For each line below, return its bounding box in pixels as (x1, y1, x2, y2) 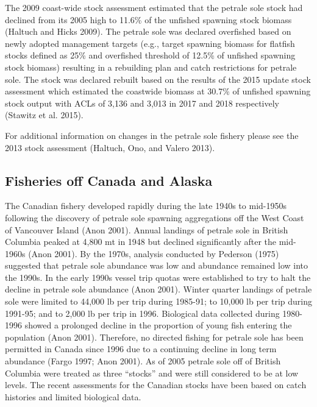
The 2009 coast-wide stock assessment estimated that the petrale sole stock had (5, 1, 303, 13)
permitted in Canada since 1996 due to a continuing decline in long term (5, 342, 277, 355)
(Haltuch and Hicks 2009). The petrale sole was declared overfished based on (5, 25, 291, 38)
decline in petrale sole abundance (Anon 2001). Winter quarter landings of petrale (5, 283, 312, 296)
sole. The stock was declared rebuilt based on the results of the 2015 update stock (5, 73, 311, 85)
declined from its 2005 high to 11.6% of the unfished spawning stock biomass (5, 13, 292, 26)
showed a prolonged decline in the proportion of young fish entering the (24, 319, 292, 331)
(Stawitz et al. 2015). (5, 108, 84, 121)
